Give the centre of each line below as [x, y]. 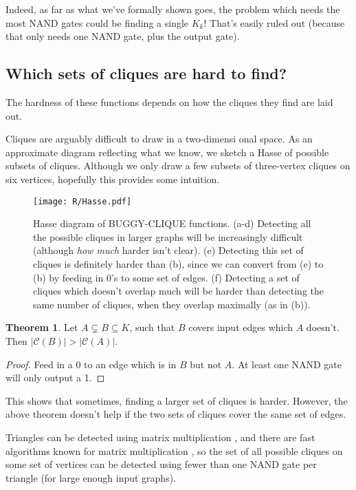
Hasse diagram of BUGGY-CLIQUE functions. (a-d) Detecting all [172, 223]
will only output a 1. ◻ [55, 377]
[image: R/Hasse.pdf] [82, 201]
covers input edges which [241, 327]
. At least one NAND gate [287, 364]
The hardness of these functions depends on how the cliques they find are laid [169, 102]
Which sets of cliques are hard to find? [146, 73]
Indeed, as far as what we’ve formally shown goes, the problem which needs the [173, 9]
